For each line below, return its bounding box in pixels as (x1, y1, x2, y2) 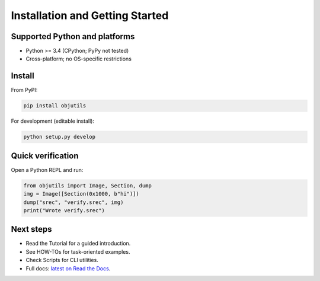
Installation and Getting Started (11, 9, 169, 22)
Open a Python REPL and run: (11, 166, 84, 173)
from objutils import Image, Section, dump (23, 182, 152, 189)
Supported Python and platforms (11, 31, 135, 41)
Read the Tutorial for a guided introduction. (25, 240, 131, 247)
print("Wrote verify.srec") (23, 207, 105, 213)
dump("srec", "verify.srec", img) (23, 199, 124, 206)
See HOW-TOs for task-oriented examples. (25, 248, 130, 255)
